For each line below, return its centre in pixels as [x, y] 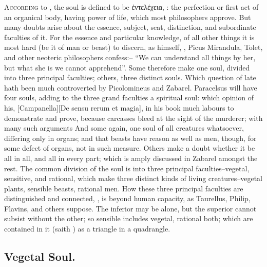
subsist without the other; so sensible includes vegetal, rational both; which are [129, 218]
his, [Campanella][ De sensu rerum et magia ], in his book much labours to [119, 107]
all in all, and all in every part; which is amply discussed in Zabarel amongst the [131, 158]
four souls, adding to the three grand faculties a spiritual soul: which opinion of [129, 97]
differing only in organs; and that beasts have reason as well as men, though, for [130, 138]
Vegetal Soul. [40, 256]
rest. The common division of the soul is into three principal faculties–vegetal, [127, 168]
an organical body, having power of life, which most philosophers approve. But [128, 17]
